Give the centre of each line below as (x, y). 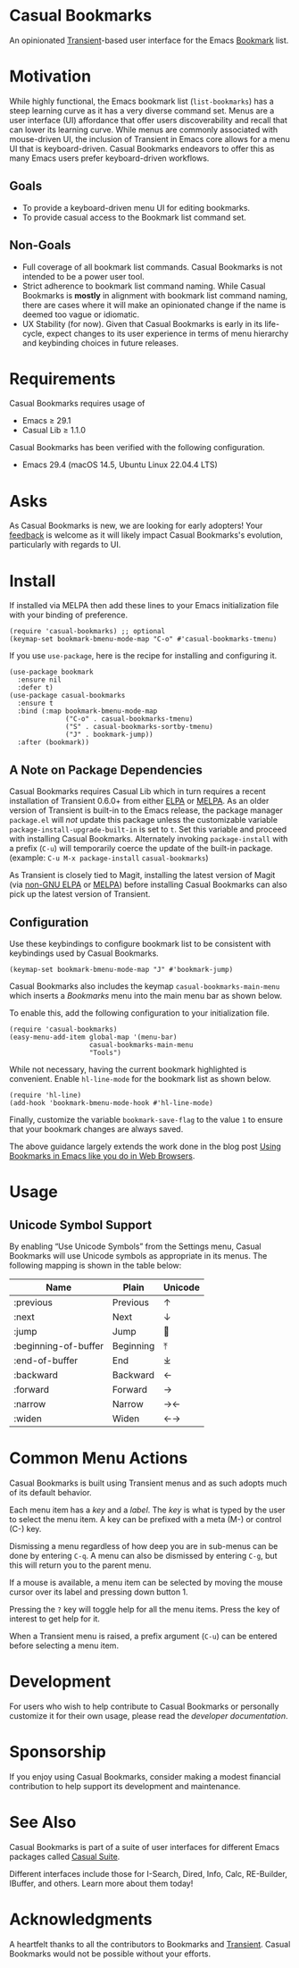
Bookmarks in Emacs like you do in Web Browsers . (102, 1156)
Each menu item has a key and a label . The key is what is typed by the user (147, 1510)
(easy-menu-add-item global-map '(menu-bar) (93, 1037)
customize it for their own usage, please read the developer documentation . (149, 1715)
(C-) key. (25, 1528)
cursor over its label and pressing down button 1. (99, 1592)
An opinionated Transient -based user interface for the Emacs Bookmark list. (149, 40)
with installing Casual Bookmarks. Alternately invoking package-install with (149, 839)
